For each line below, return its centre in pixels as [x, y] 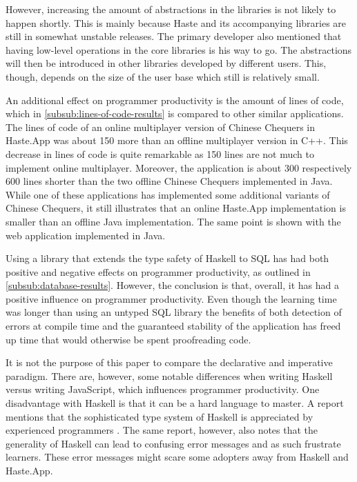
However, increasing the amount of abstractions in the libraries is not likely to [171, 9]
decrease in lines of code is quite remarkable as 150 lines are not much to [160, 153]
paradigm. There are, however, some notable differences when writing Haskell [169, 375]
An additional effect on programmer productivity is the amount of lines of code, [175, 100]
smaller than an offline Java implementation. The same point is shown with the [173, 221]
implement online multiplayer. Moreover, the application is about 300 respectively [179, 167]
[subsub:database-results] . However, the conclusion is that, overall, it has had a [172, 285]
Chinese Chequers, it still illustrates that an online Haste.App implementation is [176, 208]
